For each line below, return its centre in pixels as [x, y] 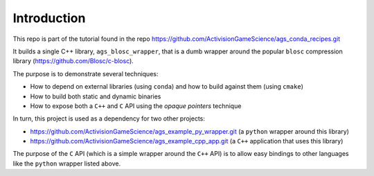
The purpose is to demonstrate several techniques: [86, 73]
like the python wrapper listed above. [67, 164]
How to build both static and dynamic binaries [96, 96]
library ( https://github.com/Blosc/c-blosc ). [73, 61]
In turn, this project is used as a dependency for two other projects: [109, 118]
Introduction [49, 18]
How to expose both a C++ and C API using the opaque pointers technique [136, 106]
